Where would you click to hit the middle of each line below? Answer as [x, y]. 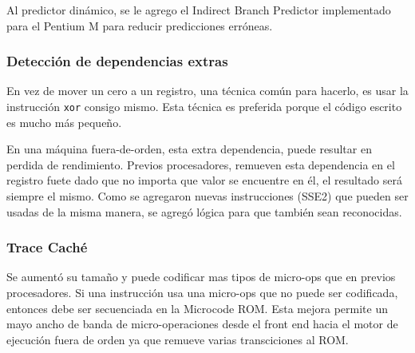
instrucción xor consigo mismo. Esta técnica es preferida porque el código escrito [204, 106]
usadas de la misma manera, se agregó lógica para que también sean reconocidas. [204, 211]
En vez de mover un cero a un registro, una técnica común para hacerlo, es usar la [207, 91]
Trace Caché [47, 247]
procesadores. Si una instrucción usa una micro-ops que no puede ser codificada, [202, 293]
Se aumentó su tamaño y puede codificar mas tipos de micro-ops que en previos [201, 277]
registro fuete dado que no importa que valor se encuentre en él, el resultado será [204, 180]
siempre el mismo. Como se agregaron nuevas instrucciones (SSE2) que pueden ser [207, 196]
